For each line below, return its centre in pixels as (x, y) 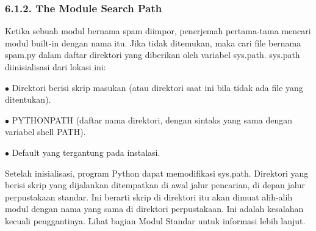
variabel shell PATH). (45, 132)
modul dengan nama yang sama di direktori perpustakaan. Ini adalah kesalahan (154, 209)
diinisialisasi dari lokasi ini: (56, 67)
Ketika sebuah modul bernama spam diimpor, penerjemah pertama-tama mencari (158, 31)
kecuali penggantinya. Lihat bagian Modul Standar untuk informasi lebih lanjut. (155, 220)
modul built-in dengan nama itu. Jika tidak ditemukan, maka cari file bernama (153, 42)
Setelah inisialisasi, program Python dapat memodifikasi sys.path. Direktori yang (157, 173)
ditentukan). (28, 99)
